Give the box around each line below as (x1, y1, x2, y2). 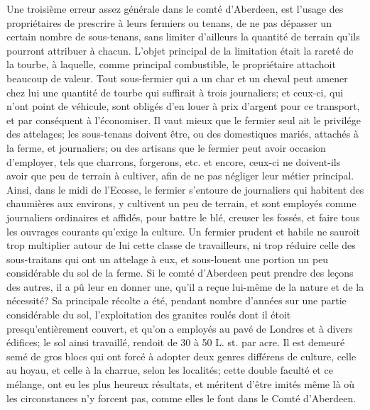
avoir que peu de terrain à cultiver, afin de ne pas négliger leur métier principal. (6, 168, 354, 183)
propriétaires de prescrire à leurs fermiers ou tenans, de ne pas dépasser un (6, 15, 332, 30)
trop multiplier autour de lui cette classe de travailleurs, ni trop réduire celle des (6, 238, 356, 253)
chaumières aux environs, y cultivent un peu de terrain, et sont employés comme (6, 196, 357, 211)
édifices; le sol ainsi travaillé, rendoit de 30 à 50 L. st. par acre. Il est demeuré (6, 335, 345, 350)
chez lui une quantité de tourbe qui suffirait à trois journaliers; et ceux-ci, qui (6, 84, 344, 99)
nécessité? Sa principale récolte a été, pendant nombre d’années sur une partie (6, 293, 347, 308)
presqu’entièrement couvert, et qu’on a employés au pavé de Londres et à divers (6, 321, 353, 336)
